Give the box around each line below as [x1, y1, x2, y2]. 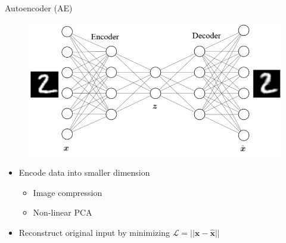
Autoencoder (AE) [5, 2, 73, 14]
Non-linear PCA [33, 206, 92, 219]
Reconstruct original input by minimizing [18, 226, 170, 239]
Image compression [33, 186, 102, 198]
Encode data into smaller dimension [18, 166, 150, 179]
